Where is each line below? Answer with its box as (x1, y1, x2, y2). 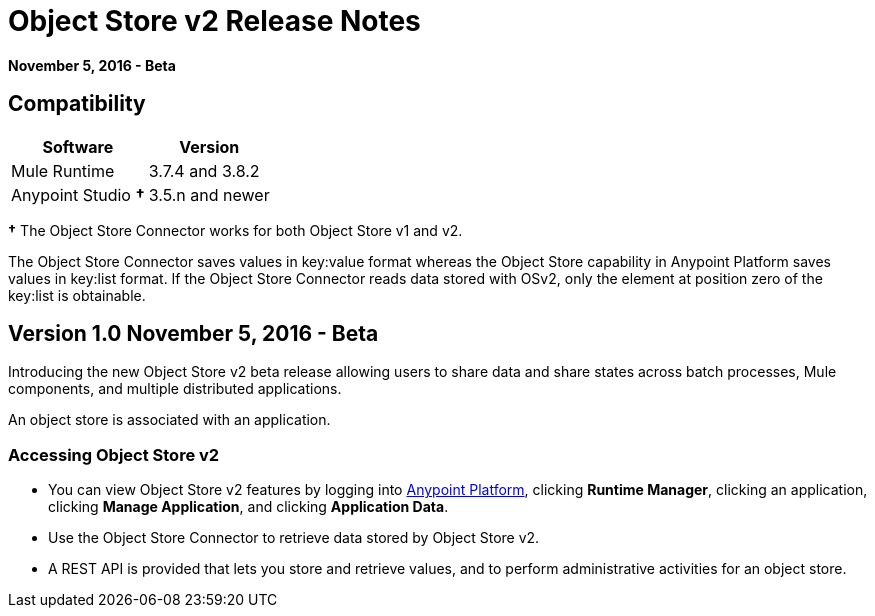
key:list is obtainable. (8, 286, 146, 304)
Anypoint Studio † (11, 184, 145, 205)
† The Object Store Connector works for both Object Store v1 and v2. (8, 221, 463, 239)
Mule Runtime (11, 160, 115, 181)
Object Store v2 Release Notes (8, 4, 421, 38)
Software (42, 136, 114, 157)
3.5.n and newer (148, 184, 270, 205)
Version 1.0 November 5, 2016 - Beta (8, 321, 379, 347)
